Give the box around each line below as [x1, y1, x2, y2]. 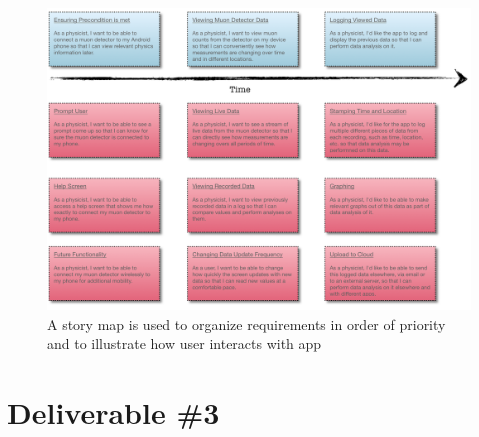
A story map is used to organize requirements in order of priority [47, 313, 446, 334]
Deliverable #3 [7, 392, 220, 433]
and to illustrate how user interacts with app [47, 333, 322, 354]
